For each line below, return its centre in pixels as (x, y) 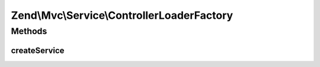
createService (38, 50)
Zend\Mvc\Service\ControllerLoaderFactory (122, 15)
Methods (29, 31)
